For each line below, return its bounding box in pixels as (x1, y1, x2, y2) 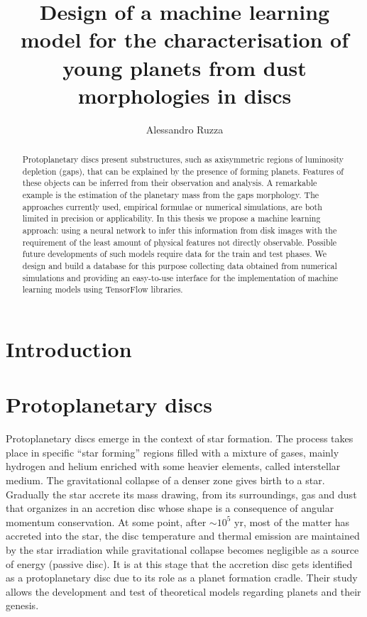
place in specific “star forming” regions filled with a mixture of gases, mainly (6, 444, 339, 459)
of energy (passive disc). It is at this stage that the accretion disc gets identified (6, 556, 353, 571)
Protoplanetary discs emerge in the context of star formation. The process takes (6, 431, 354, 446)
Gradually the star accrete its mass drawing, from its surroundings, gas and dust (6, 486, 357, 501)
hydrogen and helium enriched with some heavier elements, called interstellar (6, 459, 341, 474)
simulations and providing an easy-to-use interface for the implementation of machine (22, 271, 339, 283)
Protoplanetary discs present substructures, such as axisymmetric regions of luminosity (22, 153, 344, 165)
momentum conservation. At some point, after (6, 514, 207, 529)
